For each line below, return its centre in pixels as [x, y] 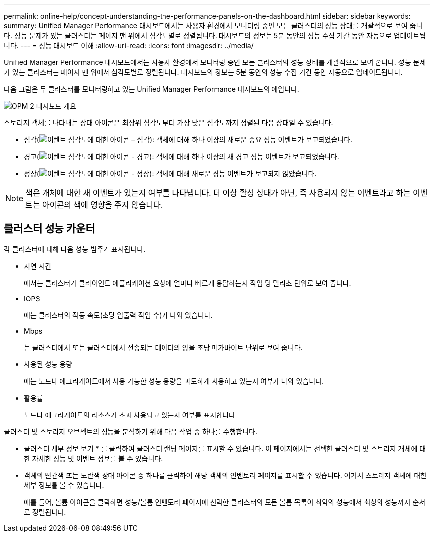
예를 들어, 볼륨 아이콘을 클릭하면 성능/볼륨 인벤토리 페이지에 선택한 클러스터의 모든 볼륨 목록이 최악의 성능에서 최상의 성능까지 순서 [225, 502]
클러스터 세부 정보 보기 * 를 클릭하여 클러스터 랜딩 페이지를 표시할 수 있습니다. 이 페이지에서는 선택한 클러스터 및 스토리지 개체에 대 [225, 448]
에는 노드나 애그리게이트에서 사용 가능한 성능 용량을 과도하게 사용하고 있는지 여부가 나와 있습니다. [174, 381]
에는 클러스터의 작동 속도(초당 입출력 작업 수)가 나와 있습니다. [118, 315]
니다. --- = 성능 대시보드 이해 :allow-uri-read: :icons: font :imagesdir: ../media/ [129, 45]
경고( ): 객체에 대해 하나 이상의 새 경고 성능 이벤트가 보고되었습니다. [182, 156]
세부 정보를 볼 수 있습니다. [64, 485]
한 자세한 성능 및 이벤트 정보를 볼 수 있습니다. [93, 458]
